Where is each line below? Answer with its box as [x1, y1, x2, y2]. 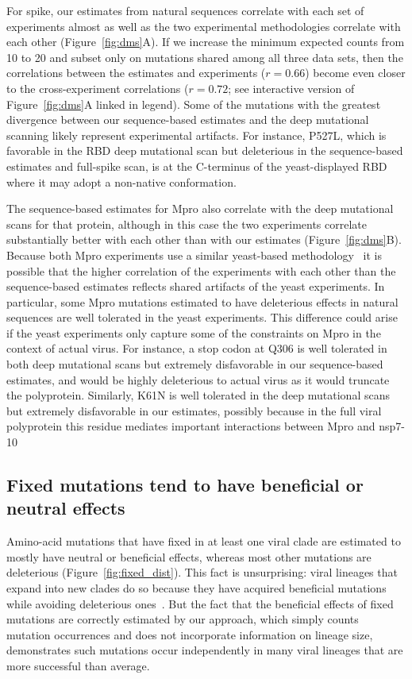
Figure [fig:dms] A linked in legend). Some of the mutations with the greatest [6, 95, 381, 112]
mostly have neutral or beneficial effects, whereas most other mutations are [6, 548, 372, 565]
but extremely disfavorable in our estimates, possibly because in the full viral [6, 402, 382, 419]
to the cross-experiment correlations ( [6, 79, 189, 96]
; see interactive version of [228, 79, 355, 96]
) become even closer [305, 64, 406, 81]
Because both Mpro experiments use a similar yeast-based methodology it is [6, 246, 382, 263]
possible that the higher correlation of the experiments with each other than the [6, 262, 396, 279]
